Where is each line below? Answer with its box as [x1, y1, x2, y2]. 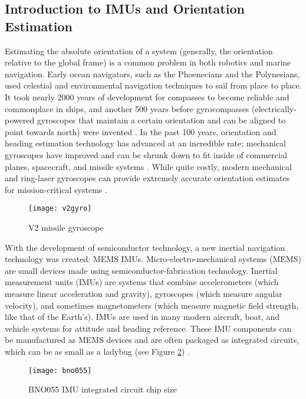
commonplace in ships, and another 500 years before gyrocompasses [5, 102, 249, 115]
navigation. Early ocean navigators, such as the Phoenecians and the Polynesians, [5, 67, 300, 80]
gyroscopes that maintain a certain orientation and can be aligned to [37, 114, 286, 126]
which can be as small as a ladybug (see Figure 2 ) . [5, 345, 190, 357]
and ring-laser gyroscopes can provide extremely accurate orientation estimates [5, 172, 290, 184]
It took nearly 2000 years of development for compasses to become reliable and [5, 90, 289, 103]
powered [5, 114, 35, 126]
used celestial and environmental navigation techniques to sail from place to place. [5, 79, 302, 91]
